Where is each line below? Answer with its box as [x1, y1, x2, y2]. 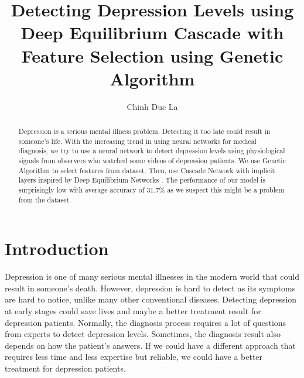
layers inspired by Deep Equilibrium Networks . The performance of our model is [18, 175, 266, 185]
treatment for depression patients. [5, 362, 126, 374]
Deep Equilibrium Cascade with [21, 20, 284, 44]
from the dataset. [18, 194, 71, 204]
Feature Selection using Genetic [21, 43, 283, 67]
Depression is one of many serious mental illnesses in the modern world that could [5, 270, 299, 283]
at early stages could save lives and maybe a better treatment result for [5, 305, 261, 317]
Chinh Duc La [127, 100, 178, 112]
